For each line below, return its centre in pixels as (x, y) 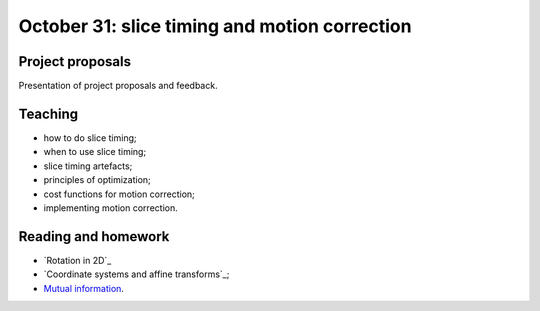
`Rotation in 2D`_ (77, 260)
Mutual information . (84, 288)
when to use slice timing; (95, 152)
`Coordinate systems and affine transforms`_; (136, 274)
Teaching (48, 113)
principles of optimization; (97, 180)
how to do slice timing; (90, 137)
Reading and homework (94, 236)
